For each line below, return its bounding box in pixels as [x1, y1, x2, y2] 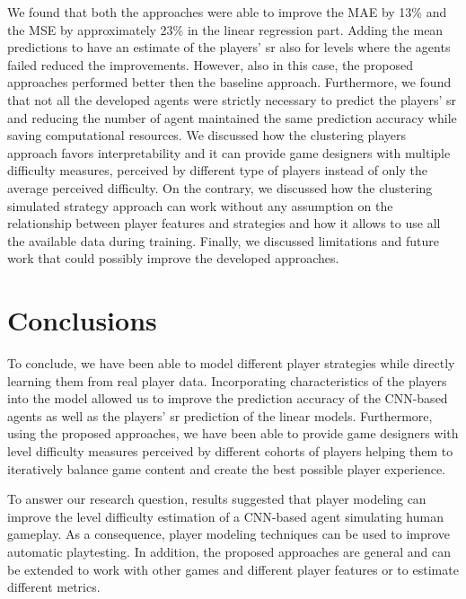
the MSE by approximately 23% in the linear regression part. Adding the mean [7, 20, 444, 39]
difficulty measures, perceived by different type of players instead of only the [7, 161, 427, 180]
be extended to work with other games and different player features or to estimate [7, 559, 459, 578]
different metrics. [7, 577, 101, 596]
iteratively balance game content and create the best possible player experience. [7, 459, 446, 478]
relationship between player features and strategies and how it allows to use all [7, 214, 441, 233]
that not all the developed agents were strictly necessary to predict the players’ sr [7, 90, 456, 109]
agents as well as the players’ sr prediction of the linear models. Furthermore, [7, 406, 433, 425]
